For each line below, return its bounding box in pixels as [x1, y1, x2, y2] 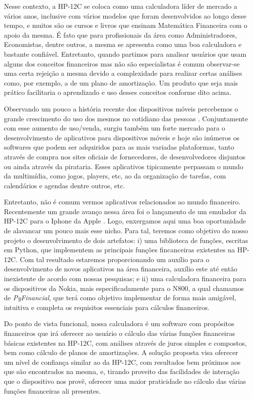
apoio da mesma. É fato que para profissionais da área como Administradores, [4, 29, 237, 40]
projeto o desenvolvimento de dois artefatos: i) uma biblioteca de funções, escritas [4, 235, 248, 245]
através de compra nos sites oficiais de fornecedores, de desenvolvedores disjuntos [4, 151, 246, 161]
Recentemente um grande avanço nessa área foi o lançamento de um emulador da [4, 206, 246, 216]
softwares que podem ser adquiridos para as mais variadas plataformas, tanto [4, 142, 234, 152]
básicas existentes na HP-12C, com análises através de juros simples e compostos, [4, 337, 247, 348]
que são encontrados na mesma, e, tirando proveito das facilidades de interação [4, 366, 240, 377]
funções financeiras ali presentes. [4, 385, 101, 396]
